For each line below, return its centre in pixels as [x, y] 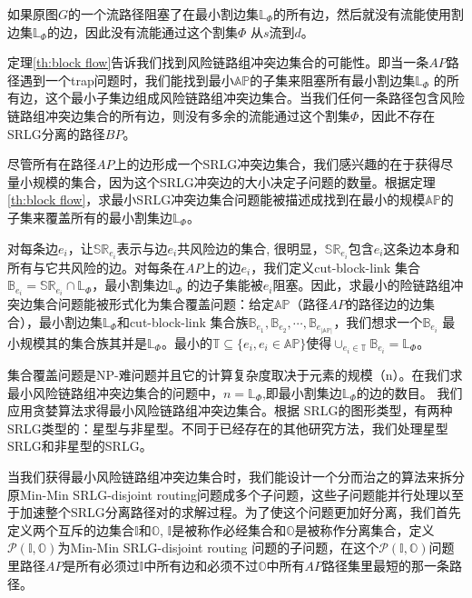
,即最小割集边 [302, 392]
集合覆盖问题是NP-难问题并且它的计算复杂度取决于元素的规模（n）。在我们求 [235, 375]
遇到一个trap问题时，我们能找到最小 [127, 80]
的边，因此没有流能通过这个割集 [142, 31]
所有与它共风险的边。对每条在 [96, 267]
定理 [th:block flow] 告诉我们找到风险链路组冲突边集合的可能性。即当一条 [218, 62]
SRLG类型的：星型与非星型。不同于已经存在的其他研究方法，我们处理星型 [228, 428]
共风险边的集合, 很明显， [251, 248]
